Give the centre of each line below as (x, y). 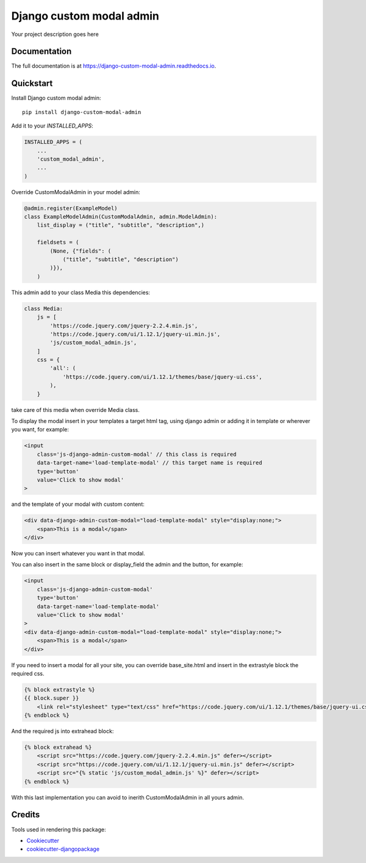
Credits (26, 815)
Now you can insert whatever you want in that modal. (78, 554)
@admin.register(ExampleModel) (71, 208)
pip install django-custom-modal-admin (82, 112)
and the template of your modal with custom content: (78, 504)
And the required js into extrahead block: (63, 731)
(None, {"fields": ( (81, 251)
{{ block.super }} (52, 698)
